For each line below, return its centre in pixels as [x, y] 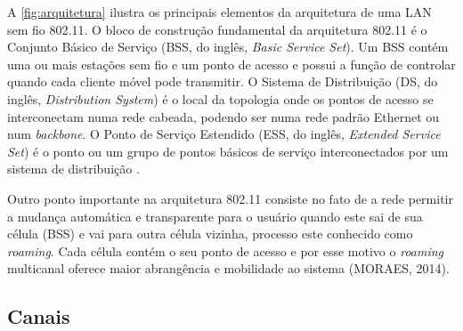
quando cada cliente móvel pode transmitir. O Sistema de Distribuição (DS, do [223, 81]
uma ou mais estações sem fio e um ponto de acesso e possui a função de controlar [231, 64]
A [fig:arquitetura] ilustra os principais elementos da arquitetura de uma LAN [219, 12]
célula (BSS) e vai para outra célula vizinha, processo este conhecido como [210, 234]
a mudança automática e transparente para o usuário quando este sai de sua [215, 216]
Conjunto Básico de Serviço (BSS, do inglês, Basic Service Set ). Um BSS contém [228, 47]
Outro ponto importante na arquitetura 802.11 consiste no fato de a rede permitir [230, 198]
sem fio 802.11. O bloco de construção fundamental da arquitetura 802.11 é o [217, 29]
